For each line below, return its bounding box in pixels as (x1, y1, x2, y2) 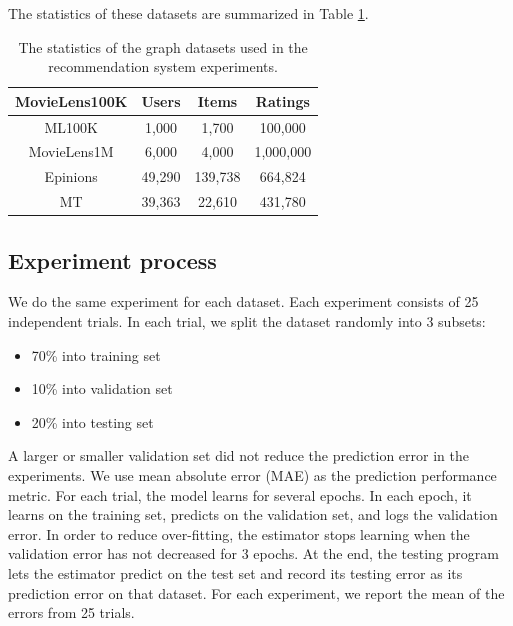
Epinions (44, 166, 98, 187)
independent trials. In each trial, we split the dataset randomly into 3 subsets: (8, 311, 486, 332)
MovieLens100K (15, 90, 128, 111)
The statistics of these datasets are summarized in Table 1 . (8, 3, 369, 23)
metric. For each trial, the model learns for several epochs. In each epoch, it (8, 484, 472, 505)
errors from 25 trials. (8, 602, 135, 623)
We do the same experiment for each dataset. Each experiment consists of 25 (8, 291, 479, 312)
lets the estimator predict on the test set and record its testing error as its (8, 562, 463, 583)
